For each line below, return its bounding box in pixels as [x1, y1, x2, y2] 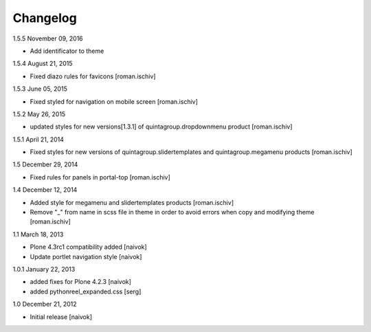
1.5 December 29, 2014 [12, 160, 78, 168]
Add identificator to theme [30, 47, 104, 55]
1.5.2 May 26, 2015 [12, 110, 66, 118]
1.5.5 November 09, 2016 [12, 34, 84, 43]
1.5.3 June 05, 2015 [12, 85, 68, 93]
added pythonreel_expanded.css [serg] [30, 287, 142, 296]
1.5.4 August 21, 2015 [12, 59, 73, 68]
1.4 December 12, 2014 [12, 186, 78, 194]
